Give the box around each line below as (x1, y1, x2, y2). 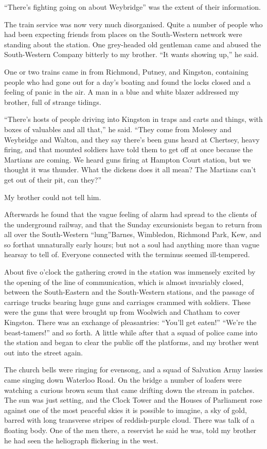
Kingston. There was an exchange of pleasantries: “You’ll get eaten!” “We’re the (4, 317, 257, 328)
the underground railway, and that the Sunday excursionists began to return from (4, 219, 262, 229)
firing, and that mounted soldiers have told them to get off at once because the (4, 144, 253, 155)
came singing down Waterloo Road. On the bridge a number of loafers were (4, 374, 242, 385)
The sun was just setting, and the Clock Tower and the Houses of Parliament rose (4, 394, 262, 405)
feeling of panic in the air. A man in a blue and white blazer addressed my (4, 86, 239, 97)
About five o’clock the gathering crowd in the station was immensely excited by (4, 266, 256, 277)
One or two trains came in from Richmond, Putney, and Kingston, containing (4, 66, 248, 77)
